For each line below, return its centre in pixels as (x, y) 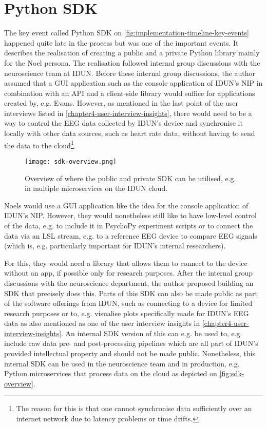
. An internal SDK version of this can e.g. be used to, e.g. (152, 333)
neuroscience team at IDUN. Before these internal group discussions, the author (130, 73)
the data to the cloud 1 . (40, 144)
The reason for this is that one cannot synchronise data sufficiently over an (134, 408)
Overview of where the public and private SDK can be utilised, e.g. (130, 178)
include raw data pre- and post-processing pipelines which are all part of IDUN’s (131, 343)
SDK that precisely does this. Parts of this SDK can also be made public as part (131, 293)
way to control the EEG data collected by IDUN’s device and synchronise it (123, 123)
